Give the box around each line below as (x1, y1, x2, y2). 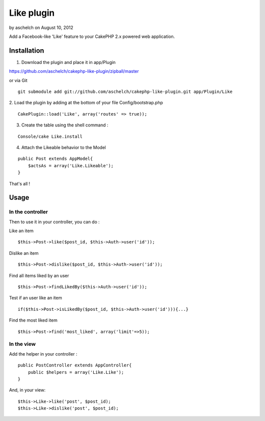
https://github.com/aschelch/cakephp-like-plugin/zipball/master (9, 68, 139, 74)
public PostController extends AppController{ (18, 362, 132, 368)
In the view (9, 341, 36, 348)
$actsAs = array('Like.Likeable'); (27, 163, 114, 168)
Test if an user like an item (9, 295, 62, 301)
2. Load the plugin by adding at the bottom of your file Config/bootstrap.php (9, 100, 163, 106)
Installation (9, 46, 44, 55)
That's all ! (9, 180, 30, 186)
